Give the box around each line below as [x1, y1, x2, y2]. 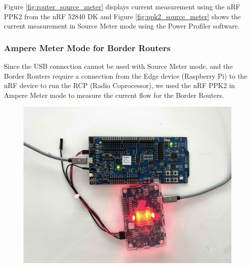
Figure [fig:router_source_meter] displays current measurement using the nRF [4, 1, 240, 11]
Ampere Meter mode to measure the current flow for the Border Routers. [4, 89, 224, 100]
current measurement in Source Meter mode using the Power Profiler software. [4, 21, 240, 31]
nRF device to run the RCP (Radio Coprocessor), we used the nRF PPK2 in [4, 80, 235, 90]
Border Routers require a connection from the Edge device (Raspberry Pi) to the [4, 70, 248, 81]
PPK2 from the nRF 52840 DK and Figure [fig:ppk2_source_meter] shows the [4, 11, 241, 21]
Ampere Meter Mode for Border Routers [4, 41, 171, 54]
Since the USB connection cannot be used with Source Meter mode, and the [4, 61, 233, 71]
